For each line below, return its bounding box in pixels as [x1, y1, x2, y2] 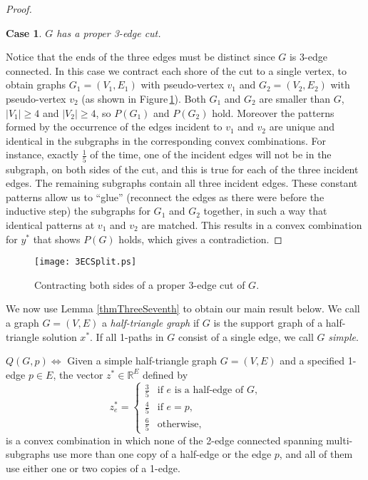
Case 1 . [6, 25, 42, 40]
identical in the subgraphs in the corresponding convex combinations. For [6, 133, 327, 148]
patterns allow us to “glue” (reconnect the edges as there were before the [6, 189, 324, 204]
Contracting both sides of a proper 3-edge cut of [34, 277, 245, 292]
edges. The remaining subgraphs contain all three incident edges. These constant [6, 175, 358, 190]
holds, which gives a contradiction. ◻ [118, 231, 282, 246]
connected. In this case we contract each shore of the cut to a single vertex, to [6, 63, 347, 78]
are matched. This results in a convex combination [141, 218, 362, 233]
